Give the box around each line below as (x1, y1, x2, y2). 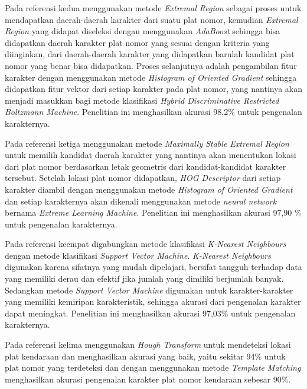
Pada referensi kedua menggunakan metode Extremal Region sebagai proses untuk (5, 2, 302, 14)
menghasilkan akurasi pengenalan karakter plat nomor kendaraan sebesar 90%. (5, 372, 291, 385)
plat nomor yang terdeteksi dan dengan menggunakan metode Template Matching (5, 361, 301, 374)
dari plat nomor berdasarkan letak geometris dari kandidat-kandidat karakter (5, 160, 286, 172)
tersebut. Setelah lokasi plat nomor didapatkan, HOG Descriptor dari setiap (5, 172, 281, 184)
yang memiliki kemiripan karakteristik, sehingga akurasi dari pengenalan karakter (5, 295, 301, 308)
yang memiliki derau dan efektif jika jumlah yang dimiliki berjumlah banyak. (5, 272, 284, 285)
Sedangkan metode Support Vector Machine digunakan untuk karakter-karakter (5, 283, 293, 296)
